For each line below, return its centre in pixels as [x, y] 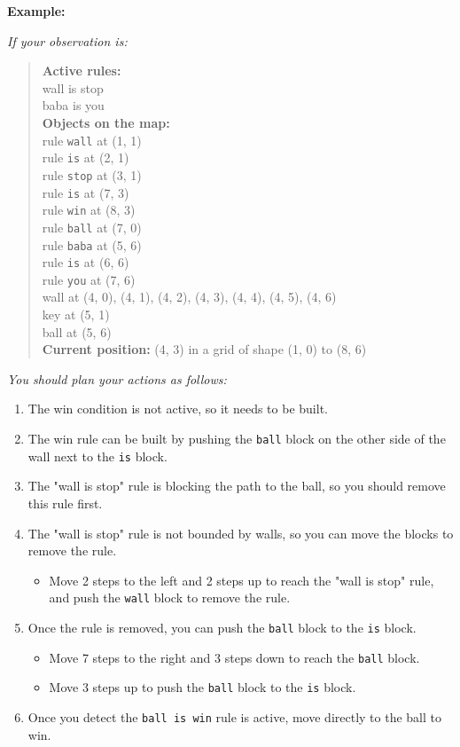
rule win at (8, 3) [89, 210]
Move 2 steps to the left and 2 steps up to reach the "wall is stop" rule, [242, 580]
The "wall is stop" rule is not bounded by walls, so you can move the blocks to [241, 533]
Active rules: [82, 71]
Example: [36, 11]
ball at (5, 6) [77, 331]
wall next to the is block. [97, 456]
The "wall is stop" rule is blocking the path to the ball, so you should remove [237, 486]
